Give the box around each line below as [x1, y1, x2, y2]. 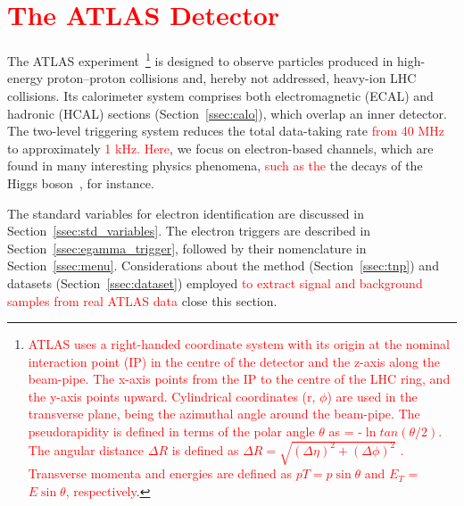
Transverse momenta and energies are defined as [28, 464, 292, 483]
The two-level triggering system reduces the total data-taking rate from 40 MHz [7, 121, 444, 140]
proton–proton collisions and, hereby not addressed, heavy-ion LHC [46, 69, 417, 87]
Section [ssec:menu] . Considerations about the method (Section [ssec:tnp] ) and [7, 256, 439, 275]
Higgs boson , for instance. [7, 173, 154, 192]
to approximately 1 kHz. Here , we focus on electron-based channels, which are [7, 138, 434, 157]
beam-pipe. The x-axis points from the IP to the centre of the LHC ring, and [28, 369, 451, 388]
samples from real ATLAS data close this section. [7, 291, 278, 310]
